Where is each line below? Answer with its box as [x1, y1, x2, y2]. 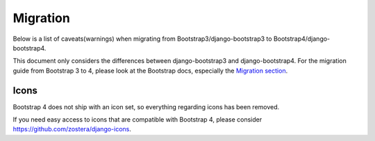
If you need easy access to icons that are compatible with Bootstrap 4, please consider [12, 115, 262, 124]
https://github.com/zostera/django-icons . [12, 125, 132, 133]
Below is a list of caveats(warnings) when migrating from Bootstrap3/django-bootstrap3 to [12, 35, 272, 43]
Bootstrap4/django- [273, 35, 331, 43]
